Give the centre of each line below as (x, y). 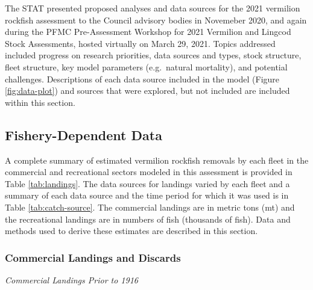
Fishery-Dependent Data (84, 134)
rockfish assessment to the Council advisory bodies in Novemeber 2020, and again (156, 20)
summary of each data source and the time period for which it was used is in (147, 195)
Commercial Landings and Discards (93, 257)
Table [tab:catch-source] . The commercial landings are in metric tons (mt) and (150, 207)
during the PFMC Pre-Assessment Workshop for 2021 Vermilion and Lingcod (148, 32)
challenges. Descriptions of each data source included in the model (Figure (142, 79)
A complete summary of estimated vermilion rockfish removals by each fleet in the (157, 160)
